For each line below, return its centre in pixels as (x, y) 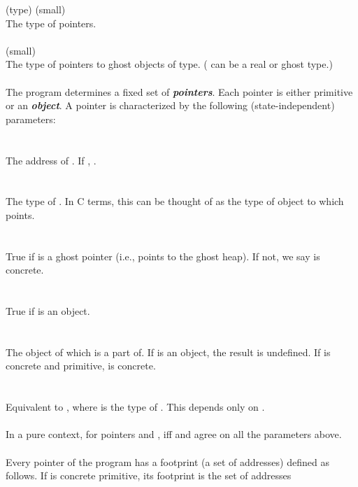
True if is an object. (48, 311)
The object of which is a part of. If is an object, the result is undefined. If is (168, 352)
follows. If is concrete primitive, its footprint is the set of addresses (149, 475)
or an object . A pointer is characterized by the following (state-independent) (170, 105)
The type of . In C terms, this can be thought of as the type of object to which (175, 201)
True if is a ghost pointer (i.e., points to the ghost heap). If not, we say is (163, 256)
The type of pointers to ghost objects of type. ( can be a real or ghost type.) (169, 64)
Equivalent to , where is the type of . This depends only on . (135, 407)
